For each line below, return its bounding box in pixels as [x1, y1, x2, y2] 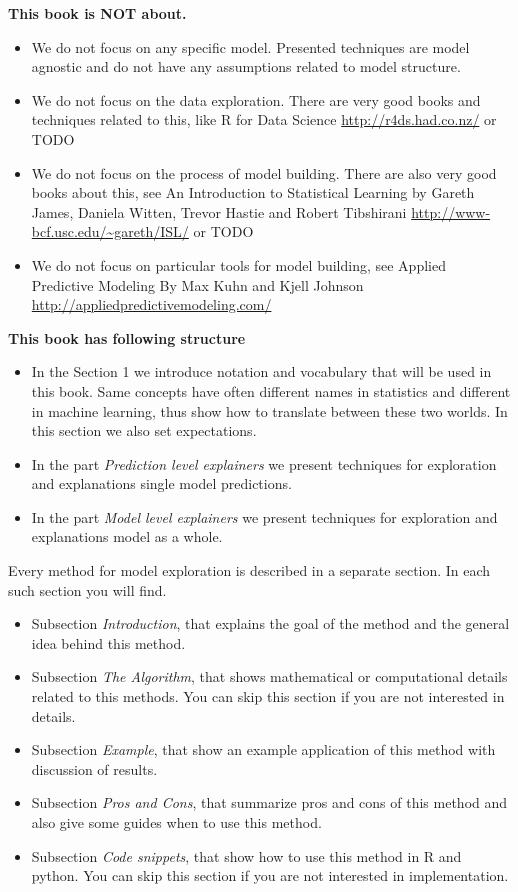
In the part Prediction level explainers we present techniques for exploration [31, 453, 497, 474]
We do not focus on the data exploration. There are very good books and [31, 89, 481, 110]
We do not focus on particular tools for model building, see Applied [31, 254, 446, 275]
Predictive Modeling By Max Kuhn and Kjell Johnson [31, 274, 364, 295]
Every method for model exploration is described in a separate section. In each [8, 560, 491, 581]
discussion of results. [31, 758, 158, 779]
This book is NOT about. [8, 3, 187, 23]
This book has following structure [8, 327, 246, 348]
